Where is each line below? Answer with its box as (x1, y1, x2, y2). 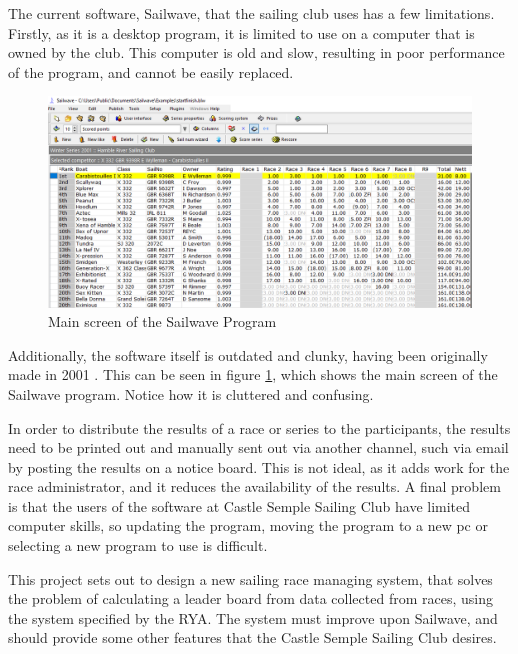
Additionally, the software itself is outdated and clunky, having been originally (8, 344, 488, 365)
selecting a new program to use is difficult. (8, 535, 268, 556)
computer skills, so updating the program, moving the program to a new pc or (8, 515, 488, 536)
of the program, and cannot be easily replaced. (8, 61, 294, 82)
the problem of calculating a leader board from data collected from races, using (8, 588, 493, 609)
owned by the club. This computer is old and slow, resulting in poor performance (8, 42, 505, 63)
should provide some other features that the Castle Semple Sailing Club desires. (8, 627, 497, 648)
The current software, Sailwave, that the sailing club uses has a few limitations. (8, 3, 495, 23)
